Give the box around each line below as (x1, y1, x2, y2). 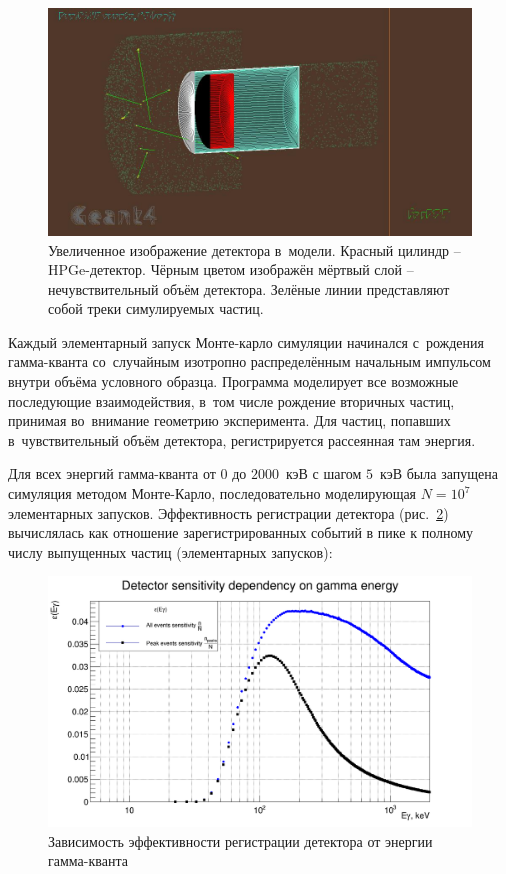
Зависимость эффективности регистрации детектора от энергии (48, 830, 433, 851)
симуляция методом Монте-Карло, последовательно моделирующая (8, 483, 417, 504)
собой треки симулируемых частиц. (48, 298, 264, 319)
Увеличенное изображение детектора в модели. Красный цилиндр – (48, 239, 461, 260)
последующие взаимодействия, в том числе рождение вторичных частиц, (8, 390, 455, 411)
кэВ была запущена (380, 463, 498, 484)
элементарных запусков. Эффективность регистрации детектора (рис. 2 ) (8, 502, 449, 523)
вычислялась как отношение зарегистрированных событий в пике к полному (8, 522, 474, 543)
